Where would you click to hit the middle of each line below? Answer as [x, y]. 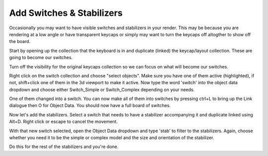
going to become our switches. [41, 57]
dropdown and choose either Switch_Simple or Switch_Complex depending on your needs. [102, 90]
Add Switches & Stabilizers [66, 13]
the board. [20, 42]
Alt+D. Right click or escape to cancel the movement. [64, 122]
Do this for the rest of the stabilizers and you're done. [64, 147]
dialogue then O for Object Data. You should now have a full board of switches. [90, 105]
